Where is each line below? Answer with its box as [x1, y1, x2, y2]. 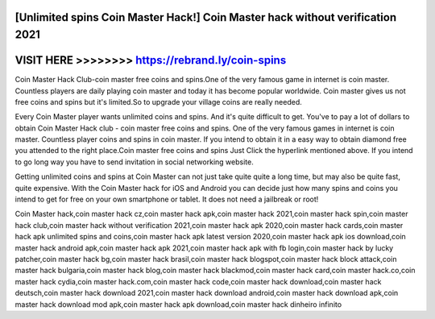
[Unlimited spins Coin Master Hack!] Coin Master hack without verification [14, 10, 397, 24]
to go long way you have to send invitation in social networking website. [14, 157, 254, 167]
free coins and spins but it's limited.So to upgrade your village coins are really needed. [14, 97, 302, 106]
